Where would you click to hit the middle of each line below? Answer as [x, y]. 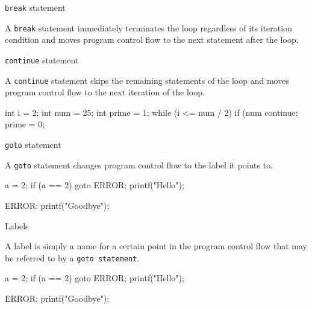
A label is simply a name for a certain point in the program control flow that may [156, 246]
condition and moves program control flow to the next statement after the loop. [152, 40]
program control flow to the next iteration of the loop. [105, 92]
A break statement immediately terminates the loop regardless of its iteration [148, 27]
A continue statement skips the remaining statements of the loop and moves [147, 80]
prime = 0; [25, 124]
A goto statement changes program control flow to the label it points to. [139, 164]
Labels [17, 225]
